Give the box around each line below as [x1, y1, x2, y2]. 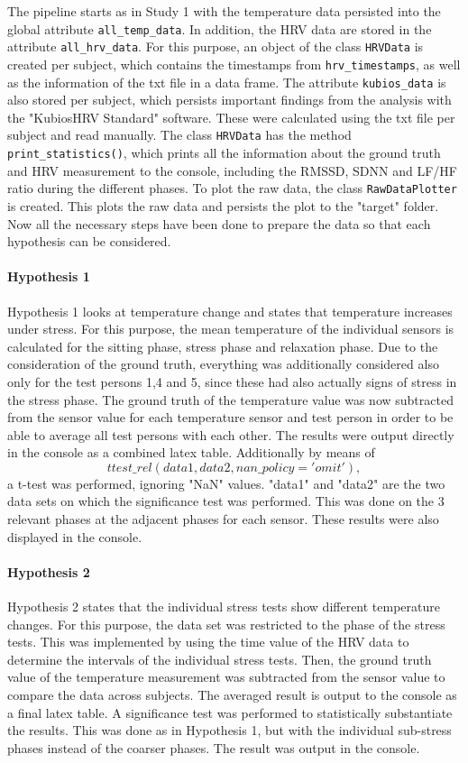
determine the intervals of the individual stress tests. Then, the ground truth [7, 649, 432, 668]
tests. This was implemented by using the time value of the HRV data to [7, 632, 409, 651]
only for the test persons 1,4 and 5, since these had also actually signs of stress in [7, 372, 457, 391]
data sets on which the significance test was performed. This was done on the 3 [7, 492, 445, 510]
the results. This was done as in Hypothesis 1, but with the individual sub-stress [7, 721, 452, 740]
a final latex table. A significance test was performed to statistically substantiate [7, 703, 453, 722]
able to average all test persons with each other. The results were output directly [7, 425, 454, 444]
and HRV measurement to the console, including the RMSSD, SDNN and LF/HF [7, 161, 457, 179]
